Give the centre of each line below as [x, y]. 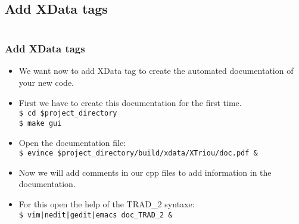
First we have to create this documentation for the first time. [130, 102]
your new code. [46, 83]
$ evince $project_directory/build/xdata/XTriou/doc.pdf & [138, 153]
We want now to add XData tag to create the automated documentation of [156, 71]
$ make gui [40, 123]
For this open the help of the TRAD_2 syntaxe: [107, 203]
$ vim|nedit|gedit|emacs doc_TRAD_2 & [96, 215]
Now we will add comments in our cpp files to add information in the [145, 172]
